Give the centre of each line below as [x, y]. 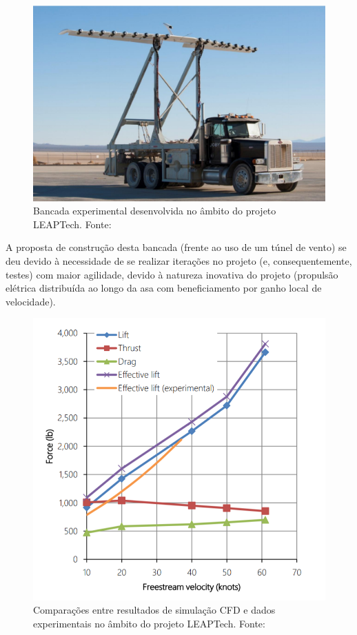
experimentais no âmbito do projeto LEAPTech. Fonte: [149, 624]
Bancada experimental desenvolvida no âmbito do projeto [155, 211]
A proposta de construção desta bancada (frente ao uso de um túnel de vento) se [176, 247]
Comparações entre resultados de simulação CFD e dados [154, 610]
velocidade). [31, 301]
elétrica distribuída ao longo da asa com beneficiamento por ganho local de [164, 288]
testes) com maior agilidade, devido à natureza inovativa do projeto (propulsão [172, 274]
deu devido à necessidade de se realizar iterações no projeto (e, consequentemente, [179, 261]
